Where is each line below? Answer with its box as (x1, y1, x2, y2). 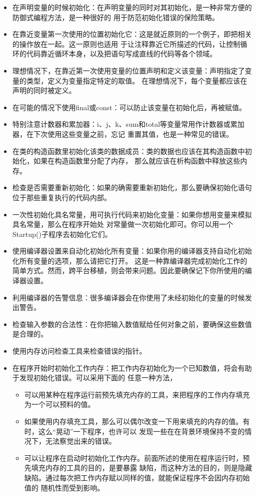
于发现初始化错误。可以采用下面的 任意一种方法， (12, 372, 177, 383)
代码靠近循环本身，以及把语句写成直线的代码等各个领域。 (26, 48, 217, 59)
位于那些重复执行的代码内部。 (12, 192, 111, 202)
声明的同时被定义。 (12, 85, 76, 96)
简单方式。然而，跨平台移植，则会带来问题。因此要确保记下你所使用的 (12, 265, 245, 276)
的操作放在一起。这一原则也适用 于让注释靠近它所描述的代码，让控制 (12, 38, 240, 49)
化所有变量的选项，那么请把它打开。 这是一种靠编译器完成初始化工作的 (12, 255, 247, 266)
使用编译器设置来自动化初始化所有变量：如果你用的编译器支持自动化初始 (12, 245, 252, 256)
